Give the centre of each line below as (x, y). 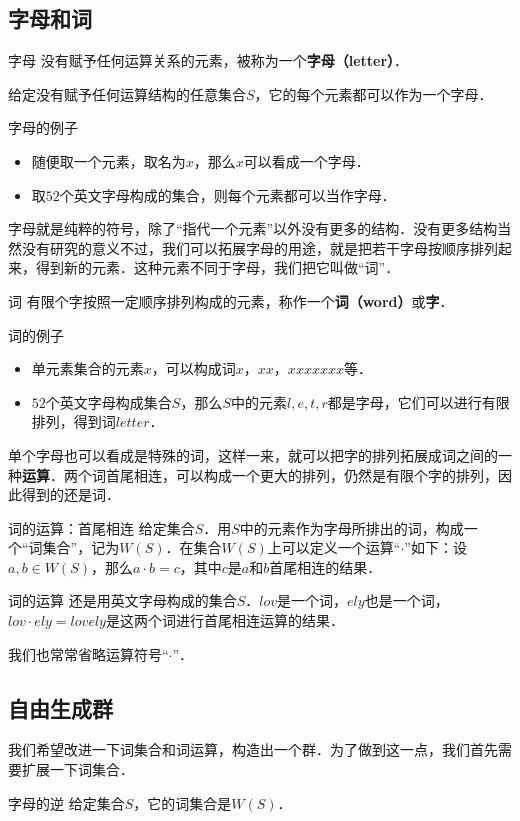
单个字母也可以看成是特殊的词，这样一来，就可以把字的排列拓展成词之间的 (253, 454)
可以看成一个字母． (306, 160)
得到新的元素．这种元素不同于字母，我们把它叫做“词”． (217, 267)
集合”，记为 (81, 547)
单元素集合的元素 (87, 368)
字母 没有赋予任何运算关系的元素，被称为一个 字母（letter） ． (208, 60)
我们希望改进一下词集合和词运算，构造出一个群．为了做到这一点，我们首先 (253, 749)
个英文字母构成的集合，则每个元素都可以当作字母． (227, 194)
